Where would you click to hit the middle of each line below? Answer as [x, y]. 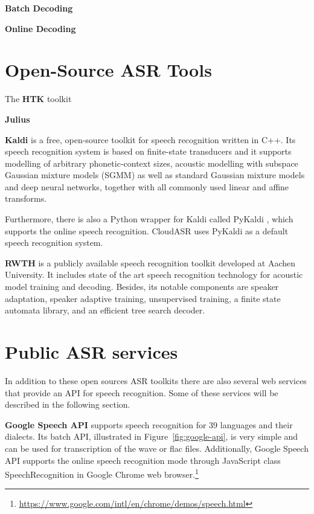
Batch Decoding [39, 8]
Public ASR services [91, 352]
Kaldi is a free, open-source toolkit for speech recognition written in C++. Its [150, 139]
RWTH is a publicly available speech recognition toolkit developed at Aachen [150, 262]
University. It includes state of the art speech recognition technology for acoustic [154, 275]
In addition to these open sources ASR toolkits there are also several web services [156, 380]
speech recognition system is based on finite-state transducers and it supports [148, 151]
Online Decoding [40, 28]
